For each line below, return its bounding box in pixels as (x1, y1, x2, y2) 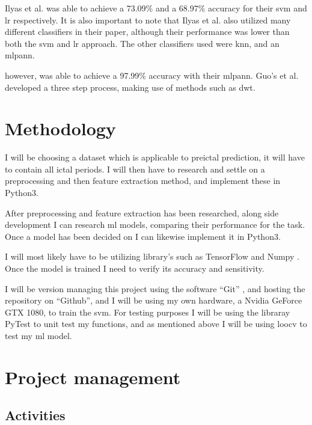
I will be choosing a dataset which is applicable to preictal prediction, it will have (5, 151, 305, 164)
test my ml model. (5, 329, 72, 341)
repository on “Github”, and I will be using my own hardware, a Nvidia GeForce (5, 294, 302, 307)
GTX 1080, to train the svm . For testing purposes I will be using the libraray (5, 305, 290, 318)
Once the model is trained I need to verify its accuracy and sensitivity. (5, 262, 265, 275)
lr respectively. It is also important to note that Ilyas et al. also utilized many (5, 13, 291, 26)
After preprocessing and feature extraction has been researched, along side (5, 206, 279, 219)
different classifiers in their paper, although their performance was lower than (5, 25, 290, 38)
